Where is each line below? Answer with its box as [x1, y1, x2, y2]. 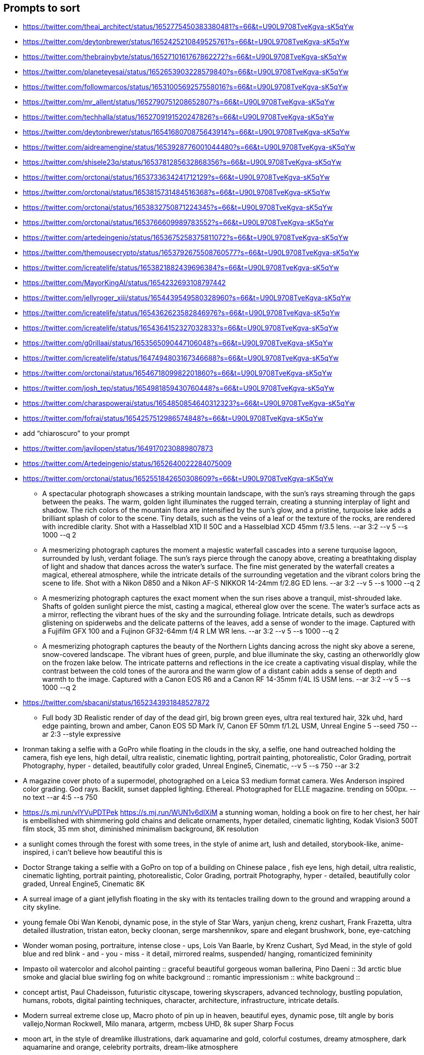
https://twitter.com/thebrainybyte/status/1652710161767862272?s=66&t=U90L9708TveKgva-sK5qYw [23, 52, 347, 61]
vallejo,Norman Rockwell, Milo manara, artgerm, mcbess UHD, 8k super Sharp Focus [23, 1020, 294, 1028]
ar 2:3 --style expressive [42, 730, 121, 739]
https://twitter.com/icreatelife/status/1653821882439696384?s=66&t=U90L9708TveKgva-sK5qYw [23, 263, 339, 272]
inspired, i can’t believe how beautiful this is [23, 848, 163, 857]
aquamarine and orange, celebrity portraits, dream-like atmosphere [23, 1043, 238, 1052]
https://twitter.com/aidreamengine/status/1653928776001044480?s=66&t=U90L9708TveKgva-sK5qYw [23, 143, 356, 152]
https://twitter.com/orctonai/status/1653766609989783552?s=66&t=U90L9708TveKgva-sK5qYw [23, 218, 334, 227]
